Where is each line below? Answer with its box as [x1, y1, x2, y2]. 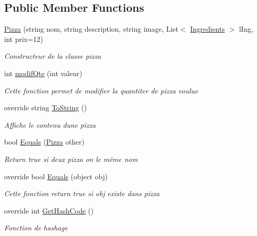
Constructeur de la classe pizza [4, 51, 101, 61]
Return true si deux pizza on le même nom [4, 153, 138, 164]
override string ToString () [4, 102, 87, 113]
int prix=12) [4, 33, 43, 44]
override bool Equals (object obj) [4, 171, 108, 181]
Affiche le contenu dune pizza [4, 119, 96, 130]
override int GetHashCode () [4, 205, 94, 216]
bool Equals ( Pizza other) [4, 136, 85, 147]
